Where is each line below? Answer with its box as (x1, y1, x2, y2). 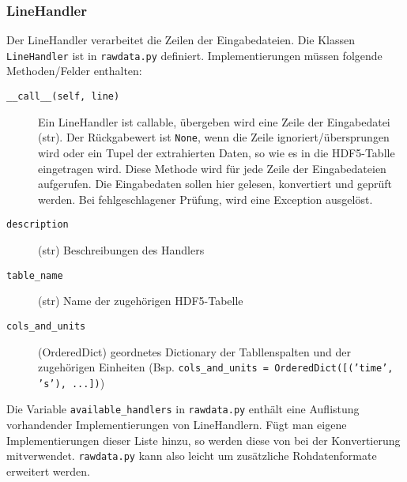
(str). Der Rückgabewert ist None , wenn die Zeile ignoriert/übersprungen (38, 129, 390, 145)
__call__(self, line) (6, 91, 120, 103)
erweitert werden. (6, 462, 90, 479)
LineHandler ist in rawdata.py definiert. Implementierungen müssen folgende (6, 47, 383, 63)
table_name (6, 269, 63, 281)
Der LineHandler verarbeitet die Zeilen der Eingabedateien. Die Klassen (6, 32, 355, 48)
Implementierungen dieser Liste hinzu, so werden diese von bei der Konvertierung (6, 431, 401, 448)
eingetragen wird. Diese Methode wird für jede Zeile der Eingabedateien (38, 160, 386, 176)
